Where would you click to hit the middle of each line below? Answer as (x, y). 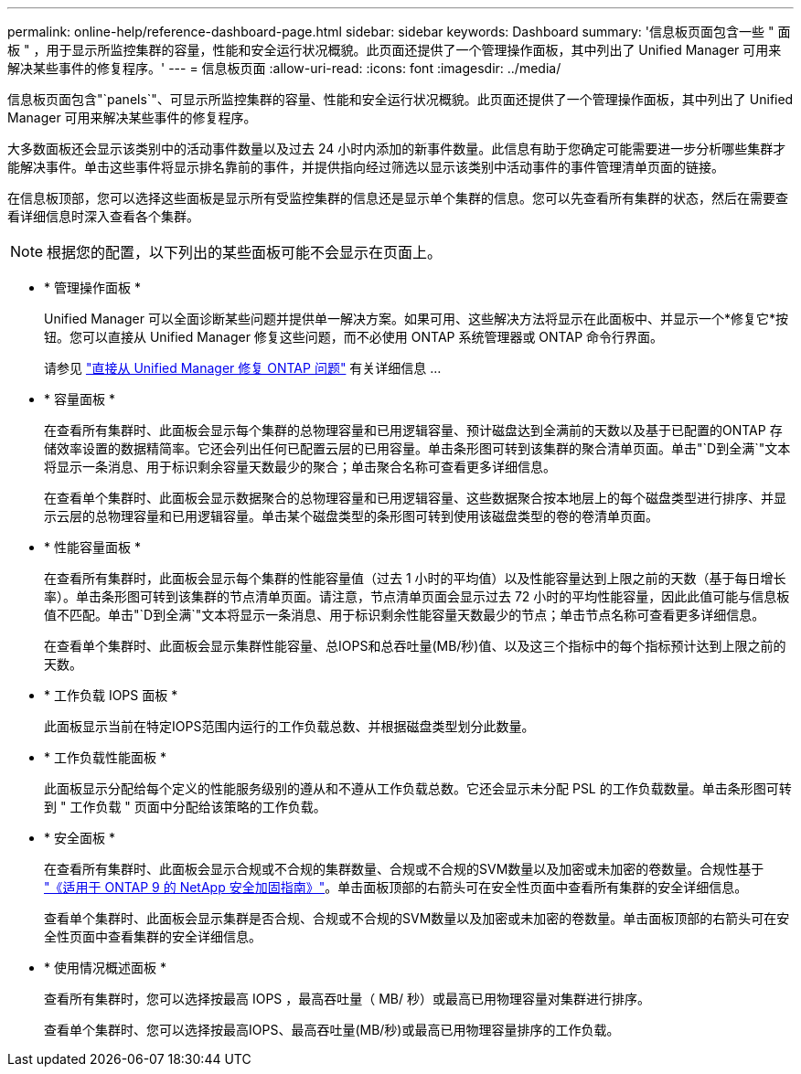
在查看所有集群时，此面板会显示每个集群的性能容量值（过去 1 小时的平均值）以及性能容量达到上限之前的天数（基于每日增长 (415, 578)
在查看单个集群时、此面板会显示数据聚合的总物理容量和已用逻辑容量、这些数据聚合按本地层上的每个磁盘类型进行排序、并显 (415, 498)
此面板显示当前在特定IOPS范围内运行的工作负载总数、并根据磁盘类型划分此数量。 (289, 726)
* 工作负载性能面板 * (105, 757)
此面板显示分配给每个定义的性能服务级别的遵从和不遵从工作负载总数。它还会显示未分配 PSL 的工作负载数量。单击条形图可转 (418, 788)
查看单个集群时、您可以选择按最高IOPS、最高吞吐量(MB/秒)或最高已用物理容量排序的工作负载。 (332, 1030)
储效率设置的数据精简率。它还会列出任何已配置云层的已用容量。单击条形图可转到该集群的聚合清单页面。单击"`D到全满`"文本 (417, 448)
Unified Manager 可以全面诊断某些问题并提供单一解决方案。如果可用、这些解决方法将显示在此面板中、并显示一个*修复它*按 (416, 319)
